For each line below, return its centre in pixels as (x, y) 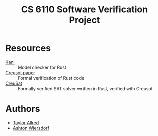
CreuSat (14, 83)
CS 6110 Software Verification (85, 9)
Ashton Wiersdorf (31, 128)
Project (85, 20)
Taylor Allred (26, 123)
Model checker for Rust (42, 67)
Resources (28, 48)
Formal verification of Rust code (51, 78)
